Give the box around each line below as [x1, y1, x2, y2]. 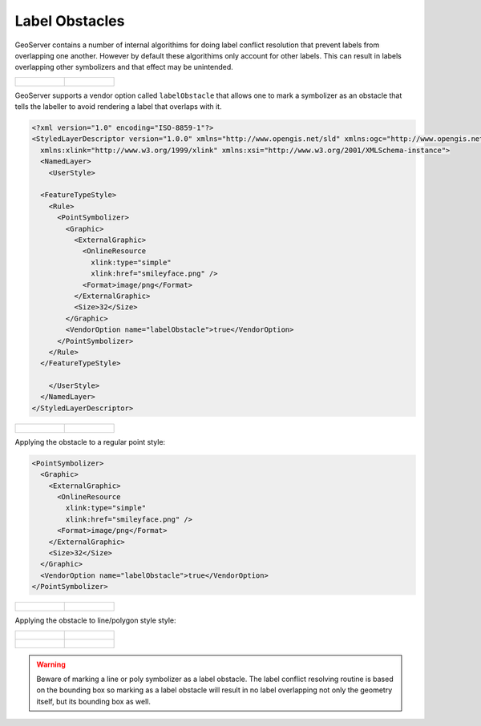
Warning [36, 659, 66, 669]
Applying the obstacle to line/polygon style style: [14, 615, 176, 625]
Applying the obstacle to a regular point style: [14, 437, 166, 446]
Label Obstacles [14, 12, 125, 30]
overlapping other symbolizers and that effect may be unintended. [14, 63, 234, 72]
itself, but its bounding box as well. [36, 696, 152, 706]
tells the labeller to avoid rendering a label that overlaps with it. [14, 102, 222, 111]
